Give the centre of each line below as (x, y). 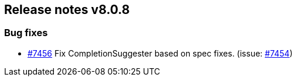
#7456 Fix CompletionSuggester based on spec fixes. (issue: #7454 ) (160, 53)
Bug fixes (26, 33)
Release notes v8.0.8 (67, 10)
